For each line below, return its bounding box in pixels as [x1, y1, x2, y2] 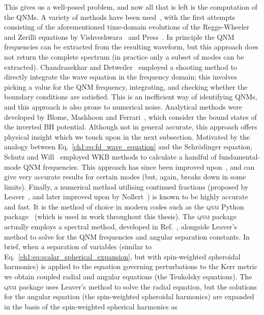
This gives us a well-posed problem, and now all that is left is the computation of [4, 2, 257, 12]
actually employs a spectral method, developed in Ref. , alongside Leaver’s [4, 221, 238, 232]
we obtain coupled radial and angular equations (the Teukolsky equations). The [4, 271, 252, 282]
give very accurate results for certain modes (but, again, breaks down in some [4, 171, 246, 182]
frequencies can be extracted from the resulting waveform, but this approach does [4, 41, 258, 52]
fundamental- [219, 151, 260, 162]
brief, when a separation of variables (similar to [4, 241, 152, 252]
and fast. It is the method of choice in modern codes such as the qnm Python [4, 201, 244, 212]
